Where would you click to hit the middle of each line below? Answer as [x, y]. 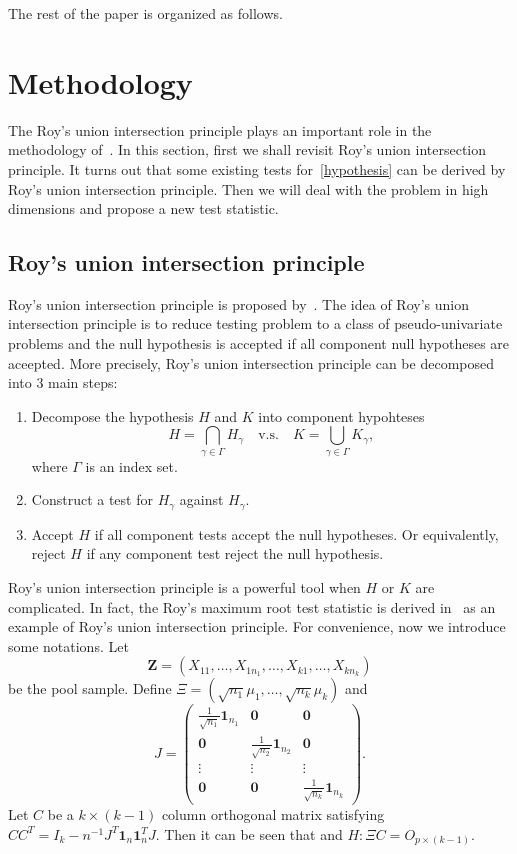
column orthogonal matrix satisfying [273, 813]
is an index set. [131, 465]
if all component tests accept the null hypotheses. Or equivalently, [296, 533]
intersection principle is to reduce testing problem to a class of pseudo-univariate [255, 323]
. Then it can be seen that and [249, 833]
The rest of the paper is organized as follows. [145, 13]
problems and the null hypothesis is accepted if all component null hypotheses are [259, 343]
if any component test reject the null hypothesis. [235, 553]
